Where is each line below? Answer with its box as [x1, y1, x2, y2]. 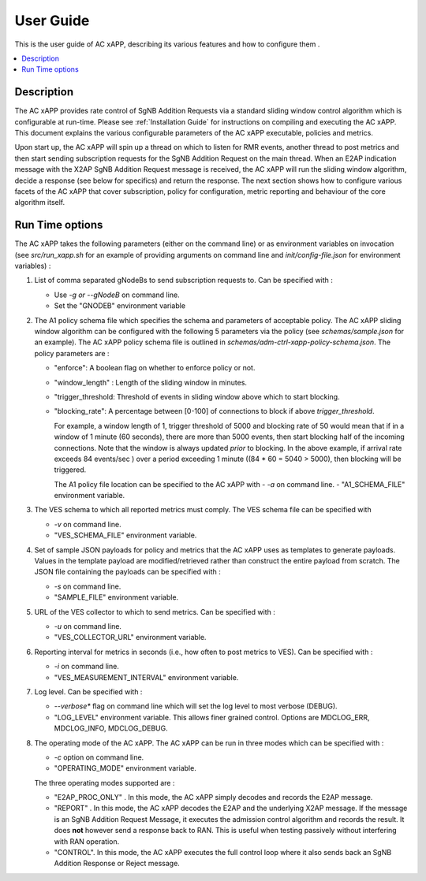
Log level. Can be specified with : [34, 686, 143, 697]
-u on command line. [54, 621, 122, 630]
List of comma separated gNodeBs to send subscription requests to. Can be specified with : [34, 276, 333, 285]
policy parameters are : [34, 348, 110, 358]
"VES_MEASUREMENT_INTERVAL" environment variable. [54, 672, 239, 682]
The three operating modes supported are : [34, 778, 175, 787]
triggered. [54, 465, 87, 474]
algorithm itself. [14, 198, 65, 207]
